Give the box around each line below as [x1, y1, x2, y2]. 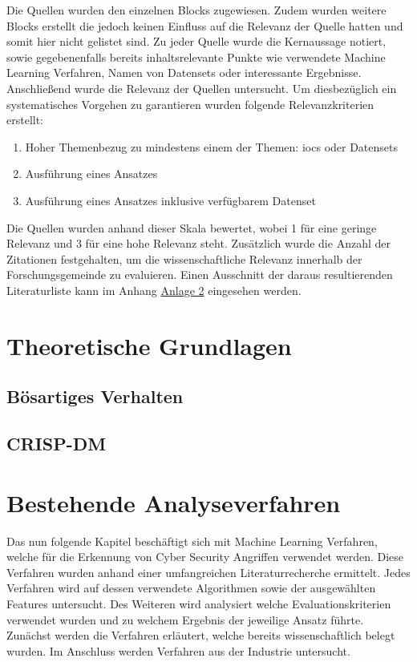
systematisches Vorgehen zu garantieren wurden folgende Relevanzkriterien [6, 95, 374, 112]
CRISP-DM [6, 431, 107, 456]
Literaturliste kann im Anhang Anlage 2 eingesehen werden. [6, 281, 302, 298]
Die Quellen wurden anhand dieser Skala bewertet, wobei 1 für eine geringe [6, 219, 377, 236]
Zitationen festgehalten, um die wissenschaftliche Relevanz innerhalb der [6, 250, 362, 267]
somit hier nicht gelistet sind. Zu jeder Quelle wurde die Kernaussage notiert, [6, 33, 387, 50]
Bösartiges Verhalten [6, 384, 184, 409]
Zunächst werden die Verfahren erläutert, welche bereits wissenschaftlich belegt [6, 627, 395, 644]
